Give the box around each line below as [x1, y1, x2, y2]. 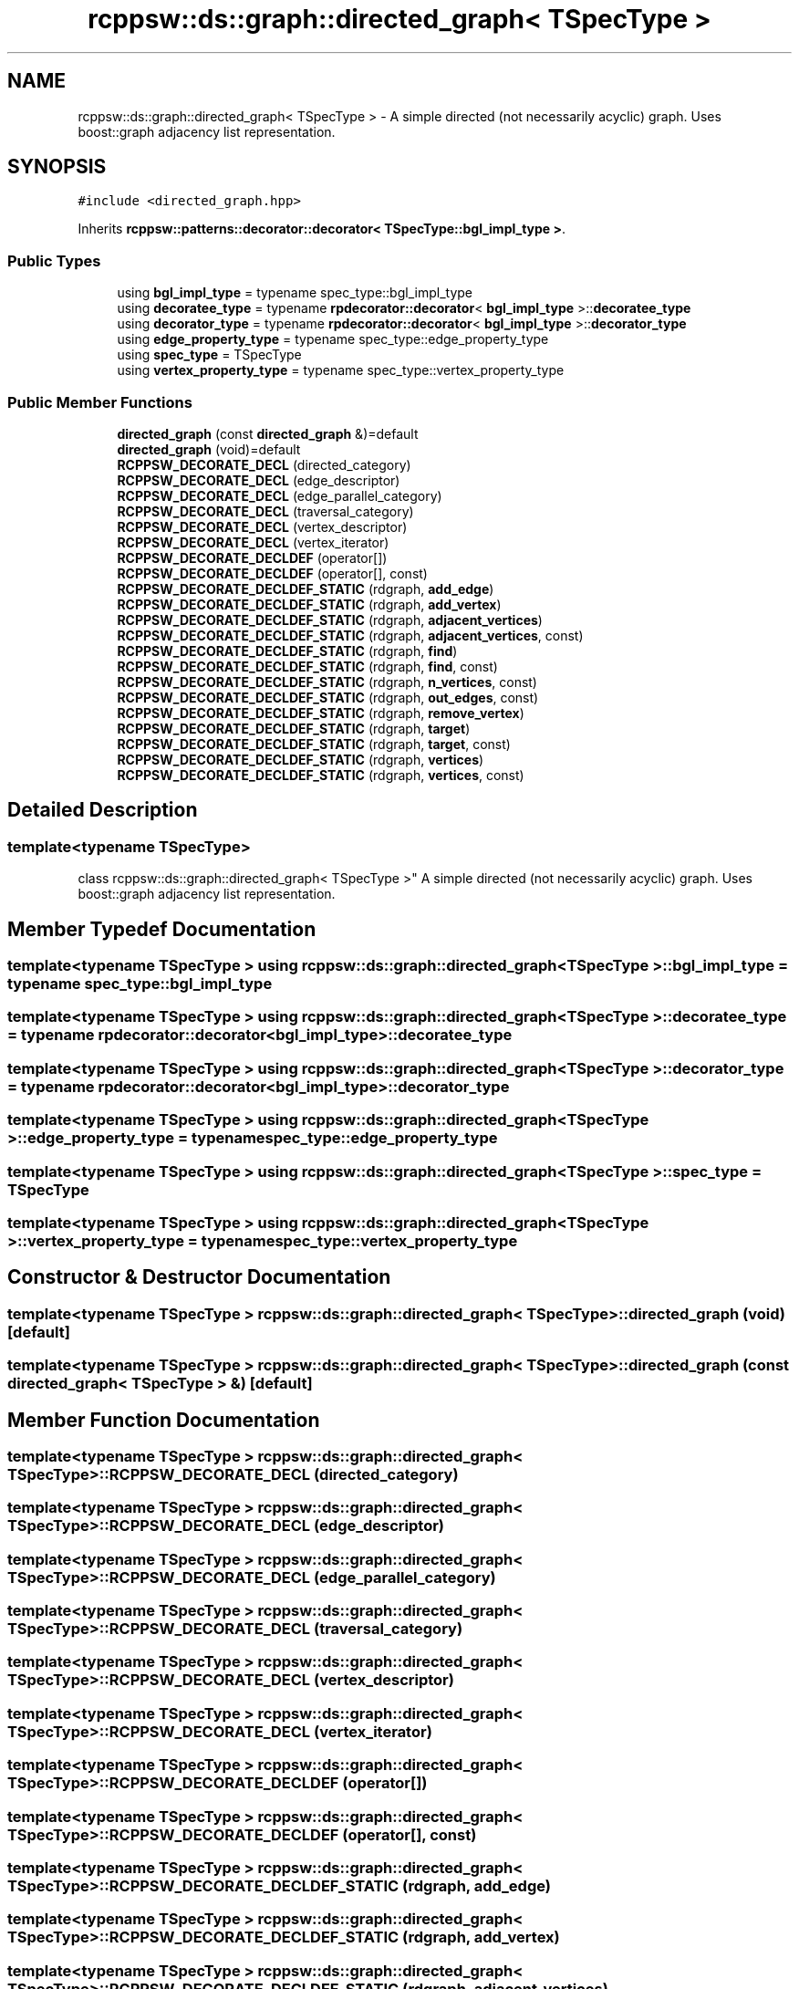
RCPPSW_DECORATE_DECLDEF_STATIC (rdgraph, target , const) [117, 735, 511, 752]
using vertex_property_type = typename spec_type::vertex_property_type [117, 362, 565, 379]
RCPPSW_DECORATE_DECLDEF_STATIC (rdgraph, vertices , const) [117, 766, 524, 783]
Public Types [7, 251, 101, 270]
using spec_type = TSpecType [117, 347, 302, 363]
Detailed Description [7, 798, 198, 822]
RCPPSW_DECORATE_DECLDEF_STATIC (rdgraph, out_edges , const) [117, 689, 539, 705]
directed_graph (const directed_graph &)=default [117, 425, 419, 442]
